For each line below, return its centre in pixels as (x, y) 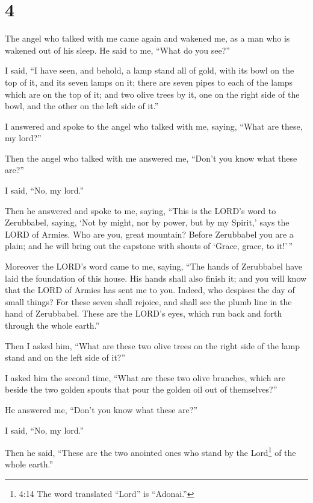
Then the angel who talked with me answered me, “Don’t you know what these (151, 158)
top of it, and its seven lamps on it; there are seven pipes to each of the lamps (149, 82)
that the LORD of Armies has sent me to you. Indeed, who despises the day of (150, 290)
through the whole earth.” (52, 325)
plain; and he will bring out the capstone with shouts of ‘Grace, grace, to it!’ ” (149, 246)
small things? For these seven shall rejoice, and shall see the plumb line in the (148, 301)
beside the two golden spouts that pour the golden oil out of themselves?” (141, 389)
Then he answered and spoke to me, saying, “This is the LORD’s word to (141, 210)
